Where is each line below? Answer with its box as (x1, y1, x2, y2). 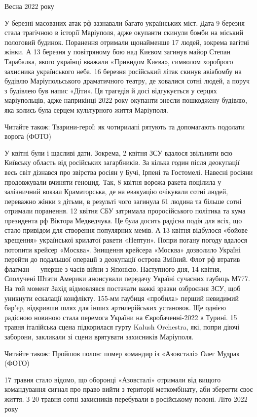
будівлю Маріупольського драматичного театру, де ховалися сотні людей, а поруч (4, 76, 250, 86)
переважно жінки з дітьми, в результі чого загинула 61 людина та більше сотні (4, 196, 242, 206)
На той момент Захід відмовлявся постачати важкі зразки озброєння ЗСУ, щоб (4, 283, 241, 293)
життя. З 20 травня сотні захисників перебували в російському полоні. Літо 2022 (4, 393, 248, 404)
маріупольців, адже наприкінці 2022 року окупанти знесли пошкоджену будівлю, (4, 95, 247, 105)
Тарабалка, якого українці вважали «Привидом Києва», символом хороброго (4, 56, 233, 66)
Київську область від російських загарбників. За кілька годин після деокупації (4, 157, 240, 167)
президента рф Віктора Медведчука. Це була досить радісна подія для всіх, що (4, 215, 242, 225)
